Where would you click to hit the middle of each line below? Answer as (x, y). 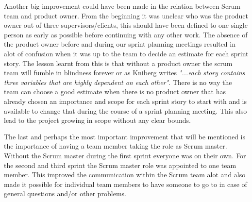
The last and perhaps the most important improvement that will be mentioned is (125, 136)
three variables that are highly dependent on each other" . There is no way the (118, 82)
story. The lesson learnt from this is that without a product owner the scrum (118, 63)
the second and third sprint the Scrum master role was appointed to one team (120, 165)
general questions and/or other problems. (65, 194)
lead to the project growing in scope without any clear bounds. (97, 120)
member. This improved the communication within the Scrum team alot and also (125, 175)
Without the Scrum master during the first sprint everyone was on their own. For (125, 155)
